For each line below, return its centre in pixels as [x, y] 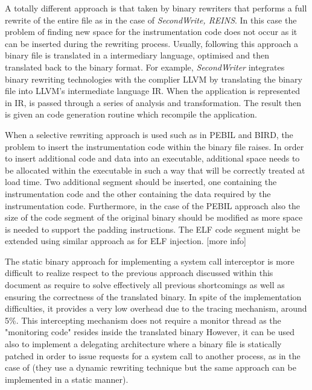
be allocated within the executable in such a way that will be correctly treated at [155, 170]
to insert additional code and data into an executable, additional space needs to [152, 158]
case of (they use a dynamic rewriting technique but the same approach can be [151, 367]
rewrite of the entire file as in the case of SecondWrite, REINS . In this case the [151, 20]
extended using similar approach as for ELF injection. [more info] [126, 241]
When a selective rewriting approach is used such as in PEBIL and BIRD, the [149, 134]
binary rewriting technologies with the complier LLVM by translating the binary [154, 79]
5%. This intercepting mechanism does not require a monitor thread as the [143, 320]
